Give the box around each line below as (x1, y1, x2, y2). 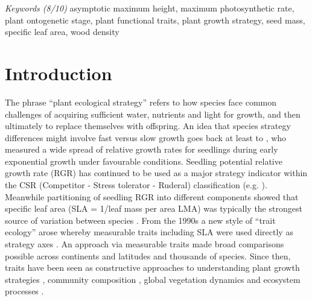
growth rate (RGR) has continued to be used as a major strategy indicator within (5, 166, 308, 179)
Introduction (5, 60, 112, 85)
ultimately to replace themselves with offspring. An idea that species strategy (5, 119, 291, 132)
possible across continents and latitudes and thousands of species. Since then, (5, 249, 291, 262)
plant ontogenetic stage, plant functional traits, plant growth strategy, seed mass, (5, 13, 305, 26)
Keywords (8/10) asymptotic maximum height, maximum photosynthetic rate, (5, 2, 294, 14)
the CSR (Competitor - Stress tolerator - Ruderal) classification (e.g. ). (5, 179, 267, 191)
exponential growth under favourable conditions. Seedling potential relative (5, 154, 282, 167)
